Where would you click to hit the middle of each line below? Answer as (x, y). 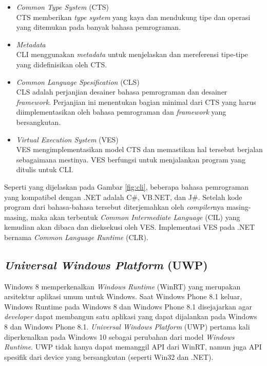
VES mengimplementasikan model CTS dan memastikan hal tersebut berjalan (139, 149)
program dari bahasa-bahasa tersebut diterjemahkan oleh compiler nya (114, 207)
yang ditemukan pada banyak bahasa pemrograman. (99, 27)
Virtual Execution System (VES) (67, 139)
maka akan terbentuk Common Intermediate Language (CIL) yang (135, 217)
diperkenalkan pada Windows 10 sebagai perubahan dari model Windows (119, 336)
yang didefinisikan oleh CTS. (62, 64)
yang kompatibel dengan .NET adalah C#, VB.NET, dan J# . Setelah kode (123, 197)
